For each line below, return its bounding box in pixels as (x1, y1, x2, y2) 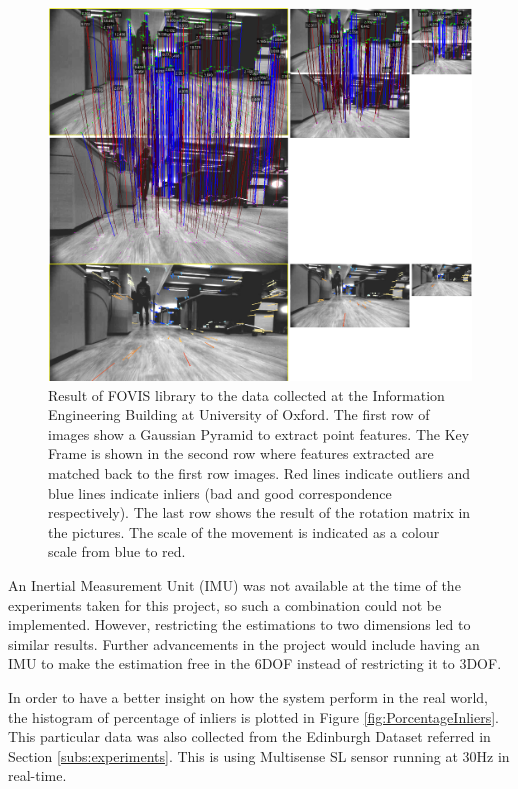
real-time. (8, 765, 67, 786)
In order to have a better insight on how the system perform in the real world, (8, 686, 488, 707)
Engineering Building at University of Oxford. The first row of (48, 404, 430, 425)
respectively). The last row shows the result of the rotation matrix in (48, 502, 471, 523)
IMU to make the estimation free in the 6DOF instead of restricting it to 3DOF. (8, 653, 502, 674)
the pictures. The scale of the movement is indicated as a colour (48, 521, 440, 542)
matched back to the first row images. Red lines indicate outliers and (48, 463, 471, 484)
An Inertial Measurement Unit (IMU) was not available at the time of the (8, 575, 461, 595)
